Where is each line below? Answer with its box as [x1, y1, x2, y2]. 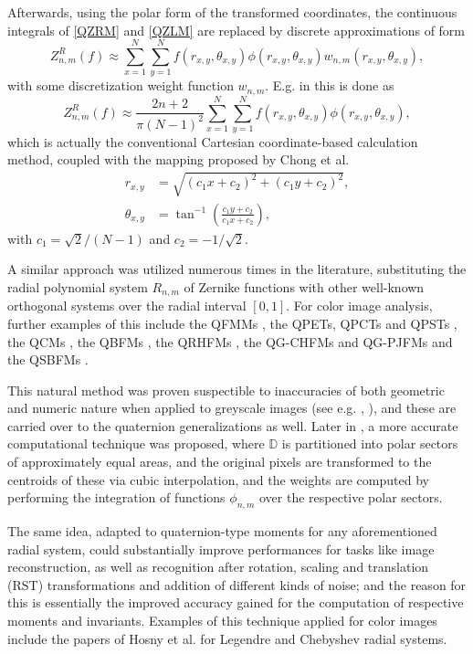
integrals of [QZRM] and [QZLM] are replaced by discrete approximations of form [7, 20, 466, 39]
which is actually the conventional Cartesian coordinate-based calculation [7, 132, 418, 151]
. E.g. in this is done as [265, 76, 394, 95]
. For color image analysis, [286, 296, 433, 315]
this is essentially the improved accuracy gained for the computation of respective [7, 593, 464, 612]
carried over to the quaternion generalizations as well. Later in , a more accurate [7, 416, 458, 435]
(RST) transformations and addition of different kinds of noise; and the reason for [7, 575, 467, 594]
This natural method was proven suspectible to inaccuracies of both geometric [7, 380, 445, 399]
